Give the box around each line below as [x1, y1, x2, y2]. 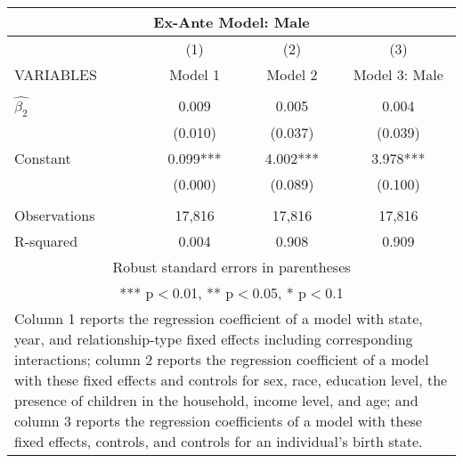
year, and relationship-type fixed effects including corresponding [14, 328, 413, 349]
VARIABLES [14, 64, 97, 85]
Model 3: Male [353, 64, 443, 85]
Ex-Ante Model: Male [153, 12, 310, 32]
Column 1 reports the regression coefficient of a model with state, [14, 307, 423, 329]
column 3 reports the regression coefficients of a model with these [14, 410, 422, 431]
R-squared [14, 230, 78, 251]
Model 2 [266, 64, 318, 85]
